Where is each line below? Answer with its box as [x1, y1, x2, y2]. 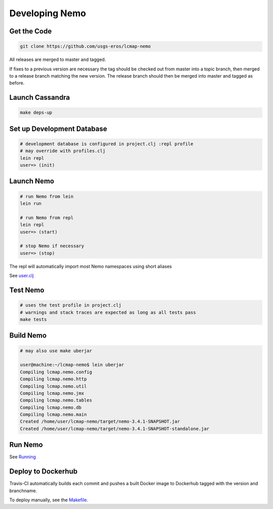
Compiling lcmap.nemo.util [20, 383, 87, 389]
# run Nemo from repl [20, 214, 74, 221]
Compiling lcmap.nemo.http [20, 376, 87, 382]
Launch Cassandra [9, 93, 70, 102]
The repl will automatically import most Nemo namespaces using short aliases [9, 263, 172, 269]
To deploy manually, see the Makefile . [9, 497, 88, 503]
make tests [20, 316, 47, 322]
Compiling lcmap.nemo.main [20, 412, 87, 418]
